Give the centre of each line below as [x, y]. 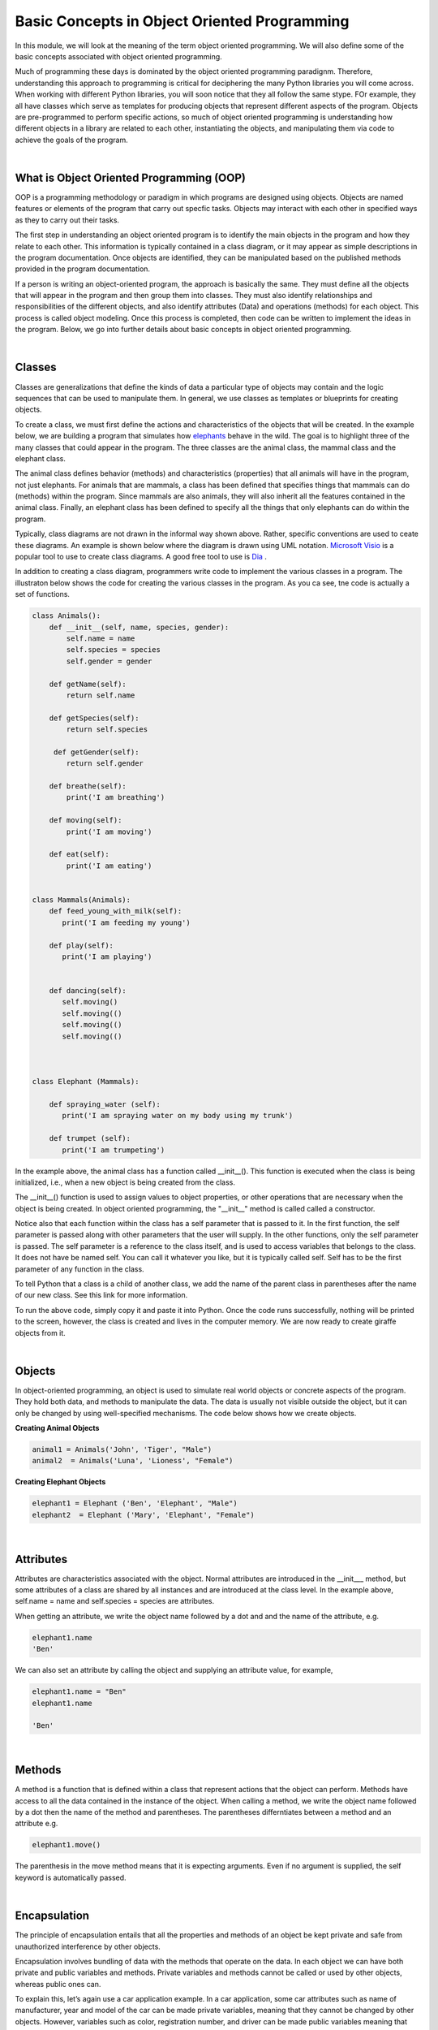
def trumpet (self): [90, 1138]
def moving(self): [86, 821]
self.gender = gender [109, 661]
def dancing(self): [88, 991]
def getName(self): [88, 684]
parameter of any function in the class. [80, 1269]
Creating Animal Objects [57, 1428]
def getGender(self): [96, 752]
